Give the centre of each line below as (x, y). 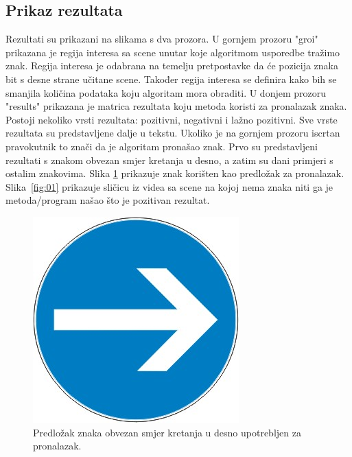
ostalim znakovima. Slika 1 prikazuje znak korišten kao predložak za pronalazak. (175, 173)
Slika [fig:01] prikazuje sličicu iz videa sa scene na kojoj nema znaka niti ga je (169, 186)
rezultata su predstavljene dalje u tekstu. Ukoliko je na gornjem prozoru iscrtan (173, 133)
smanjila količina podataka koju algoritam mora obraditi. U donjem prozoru (166, 92)
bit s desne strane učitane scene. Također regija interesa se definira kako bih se (171, 79)
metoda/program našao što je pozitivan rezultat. (108, 200)
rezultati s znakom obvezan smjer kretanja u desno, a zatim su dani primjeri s (169, 160)
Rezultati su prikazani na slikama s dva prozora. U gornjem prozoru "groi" (162, 39)
